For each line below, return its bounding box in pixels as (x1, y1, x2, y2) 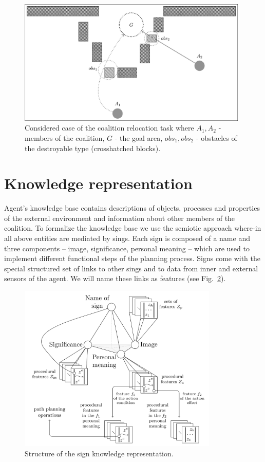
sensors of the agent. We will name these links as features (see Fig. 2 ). (4, 273, 226, 284)
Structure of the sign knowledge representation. (25, 448, 174, 458)
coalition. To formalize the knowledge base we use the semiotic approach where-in (4, 223, 261, 233)
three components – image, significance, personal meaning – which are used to (4, 243, 250, 253)
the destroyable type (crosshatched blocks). (25, 142, 161, 153)
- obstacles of (196, 132, 237, 143)
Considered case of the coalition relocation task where (25, 122, 194, 133)
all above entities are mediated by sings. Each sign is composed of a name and (4, 233, 250, 244)
